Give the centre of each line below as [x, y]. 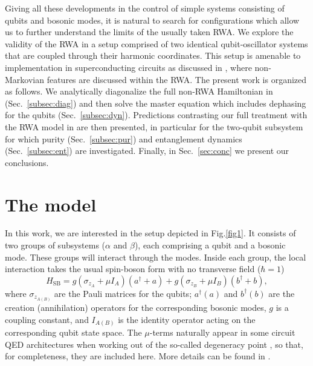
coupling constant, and [47, 319]
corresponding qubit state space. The [73, 332]
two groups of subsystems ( [55, 245]
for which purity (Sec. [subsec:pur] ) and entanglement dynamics [124, 138]
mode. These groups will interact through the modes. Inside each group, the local [156, 257]
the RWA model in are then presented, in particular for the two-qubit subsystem [154, 126]
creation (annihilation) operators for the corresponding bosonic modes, [136, 307]
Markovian [25, 79]
